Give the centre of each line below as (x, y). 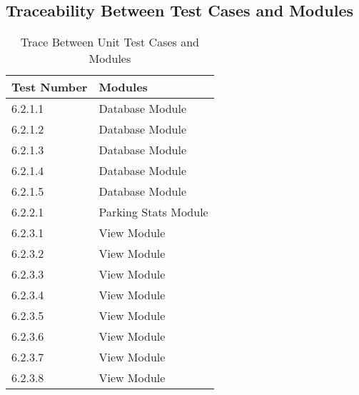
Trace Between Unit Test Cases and (110, 42)
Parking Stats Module (153, 212)
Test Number (50, 87)
